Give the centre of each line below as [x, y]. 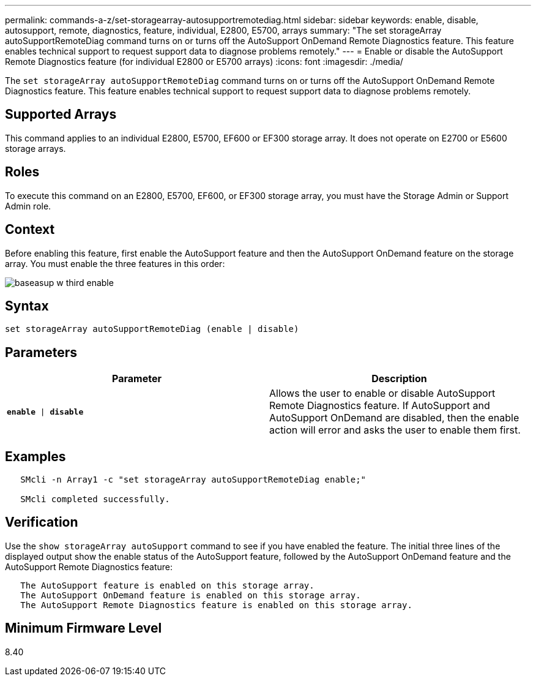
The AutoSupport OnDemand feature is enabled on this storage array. [191, 595]
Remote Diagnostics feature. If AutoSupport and [380, 406]
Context [30, 230]
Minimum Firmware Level [84, 628]
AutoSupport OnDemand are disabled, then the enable [394, 418]
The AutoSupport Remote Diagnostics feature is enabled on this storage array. [216, 605]
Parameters [41, 352]
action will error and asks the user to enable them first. [395, 430]
